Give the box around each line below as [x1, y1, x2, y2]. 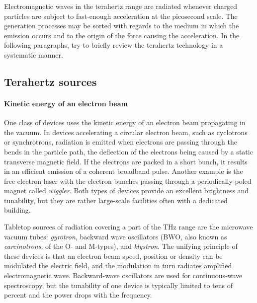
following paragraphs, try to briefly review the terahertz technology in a [4, 40, 223, 50]
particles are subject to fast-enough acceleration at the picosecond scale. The [4, 10, 238, 21]
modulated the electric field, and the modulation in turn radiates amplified [4, 260, 232, 271]
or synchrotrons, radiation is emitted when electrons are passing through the [4, 137, 237, 147]
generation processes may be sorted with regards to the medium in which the [4, 20, 239, 31]
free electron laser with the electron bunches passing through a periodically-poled [4, 175, 252, 186]
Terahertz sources [4, 74, 97, 89]
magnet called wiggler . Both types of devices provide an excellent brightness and [4, 185, 249, 196]
